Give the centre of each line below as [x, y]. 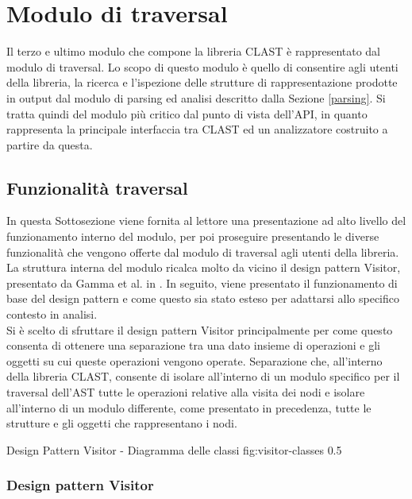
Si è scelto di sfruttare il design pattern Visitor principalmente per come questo [200, 329]
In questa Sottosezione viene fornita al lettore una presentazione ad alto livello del [206, 220]
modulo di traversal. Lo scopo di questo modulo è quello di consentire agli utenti [202, 66]
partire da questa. [50, 144]
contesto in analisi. [52, 314]
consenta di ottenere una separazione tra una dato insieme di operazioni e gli [193, 345]
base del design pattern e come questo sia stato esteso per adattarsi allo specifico [203, 298]
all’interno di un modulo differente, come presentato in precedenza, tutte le [189, 407]
